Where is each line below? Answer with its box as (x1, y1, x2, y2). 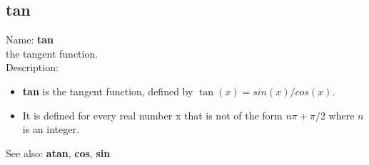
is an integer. (22, 122, 79, 137)
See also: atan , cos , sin (6, 145, 111, 160)
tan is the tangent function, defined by (22, 83, 193, 98)
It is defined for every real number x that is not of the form (22, 107, 283, 122)
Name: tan (6, 32, 54, 47)
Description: (6, 60, 59, 75)
